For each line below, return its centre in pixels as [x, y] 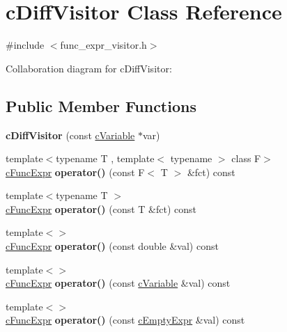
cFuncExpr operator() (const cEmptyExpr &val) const [125, 320]
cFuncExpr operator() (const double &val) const [112, 246]
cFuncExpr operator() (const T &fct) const [101, 208]
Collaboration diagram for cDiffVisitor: [89, 68]
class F [246, 158]
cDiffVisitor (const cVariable [70, 135]
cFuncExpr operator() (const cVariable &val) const [118, 283]
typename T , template [105, 158]
